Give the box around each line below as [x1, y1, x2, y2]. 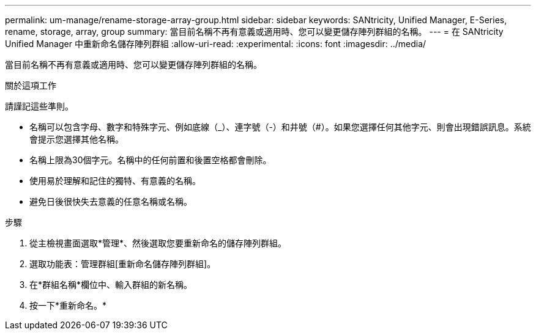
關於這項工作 [5, 80, 56, 90]
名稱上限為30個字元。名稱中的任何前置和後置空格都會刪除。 [29, 155, 272, 165]
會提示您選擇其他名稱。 [29, 134, 124, 144]
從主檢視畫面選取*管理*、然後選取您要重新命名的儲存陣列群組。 [29, 238, 287, 248]
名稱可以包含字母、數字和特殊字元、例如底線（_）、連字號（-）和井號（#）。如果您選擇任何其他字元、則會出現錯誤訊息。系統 [29, 122, 531, 132]
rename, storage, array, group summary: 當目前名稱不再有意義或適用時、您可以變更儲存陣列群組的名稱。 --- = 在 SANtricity [5, 26, 504, 37]
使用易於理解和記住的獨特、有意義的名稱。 [29, 175, 201, 186]
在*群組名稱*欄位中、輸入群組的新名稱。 [29, 279, 193, 290]
